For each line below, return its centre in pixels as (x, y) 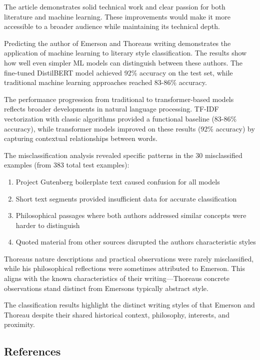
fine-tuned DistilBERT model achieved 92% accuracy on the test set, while (118, 72)
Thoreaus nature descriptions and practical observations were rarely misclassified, (129, 258)
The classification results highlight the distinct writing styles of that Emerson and (129, 305)
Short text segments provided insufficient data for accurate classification (126, 198)
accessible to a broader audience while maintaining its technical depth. (112, 26)
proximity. (19, 324)
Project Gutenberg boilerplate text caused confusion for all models (118, 181)
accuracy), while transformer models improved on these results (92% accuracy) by (129, 128)
